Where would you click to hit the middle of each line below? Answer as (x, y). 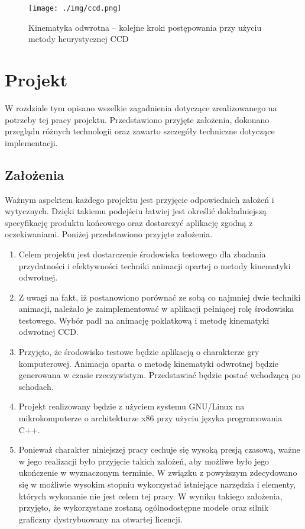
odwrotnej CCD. (48, 332)
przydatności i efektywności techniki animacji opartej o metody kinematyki (155, 265)
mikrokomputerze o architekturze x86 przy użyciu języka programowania (150, 418)
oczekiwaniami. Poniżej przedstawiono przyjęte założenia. (109, 234)
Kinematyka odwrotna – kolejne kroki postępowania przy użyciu (145, 27)
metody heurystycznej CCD (79, 39)
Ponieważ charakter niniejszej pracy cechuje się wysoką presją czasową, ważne (159, 449)
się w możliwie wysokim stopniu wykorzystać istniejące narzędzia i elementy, (157, 484)
